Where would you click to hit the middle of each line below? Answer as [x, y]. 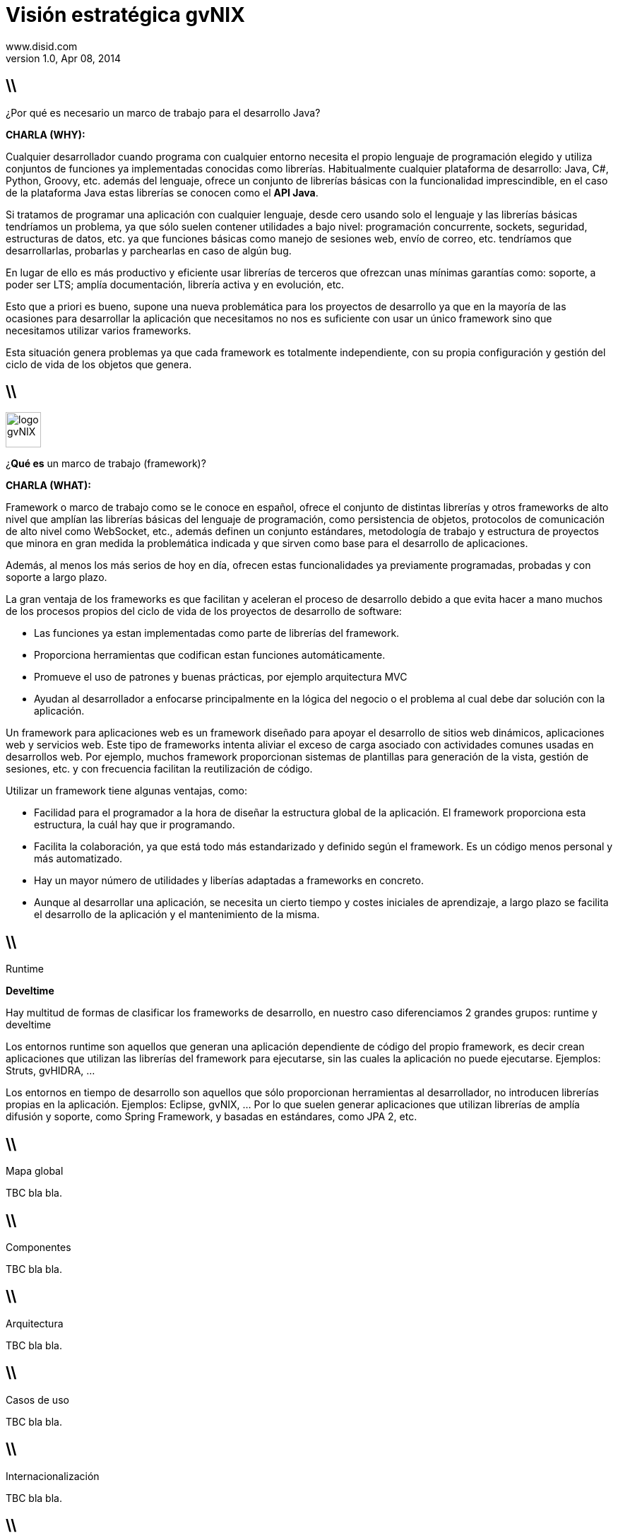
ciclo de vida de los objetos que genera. [99, 364]
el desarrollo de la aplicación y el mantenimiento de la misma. [177, 915]
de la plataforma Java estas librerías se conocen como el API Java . [162, 192]
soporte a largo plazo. [57, 577]
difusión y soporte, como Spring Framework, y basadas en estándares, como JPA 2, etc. [212, 1117]
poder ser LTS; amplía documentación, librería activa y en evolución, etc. [175, 284]
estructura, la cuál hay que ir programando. [135, 825]
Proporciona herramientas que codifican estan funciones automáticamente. [210, 655]
